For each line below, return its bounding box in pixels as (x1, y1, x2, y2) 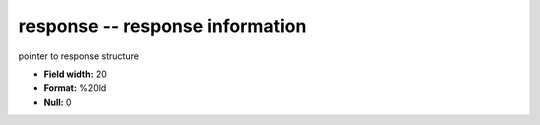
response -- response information (18, 15, 307, 37)
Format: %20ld (43, 82, 107, 94)
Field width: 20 (43, 68, 107, 80)
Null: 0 (43, 96, 72, 108)
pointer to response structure (18, 50, 140, 62)
